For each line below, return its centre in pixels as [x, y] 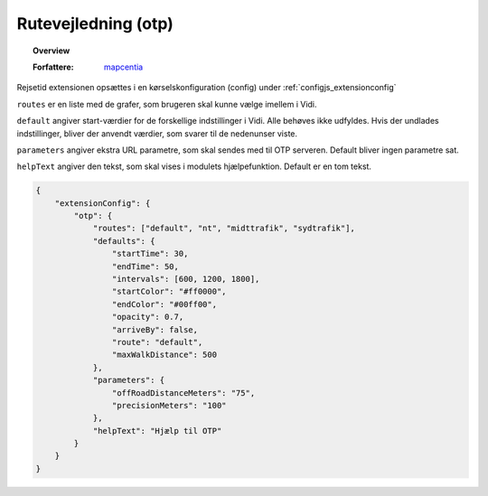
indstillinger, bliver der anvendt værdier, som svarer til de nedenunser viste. [157, 133]
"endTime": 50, [145, 266]
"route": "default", [157, 342]
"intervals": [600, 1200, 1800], [186, 279]
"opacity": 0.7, [148, 317]
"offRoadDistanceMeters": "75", [183, 393]
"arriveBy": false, [155, 329]
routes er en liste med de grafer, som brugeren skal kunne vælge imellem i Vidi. [167, 104]
